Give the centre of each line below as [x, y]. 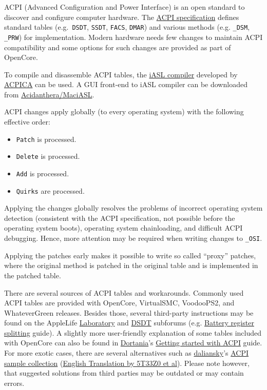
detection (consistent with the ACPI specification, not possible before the [120, 218]
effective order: [27, 122]
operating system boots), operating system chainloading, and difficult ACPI [123, 228]
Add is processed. [43, 173]
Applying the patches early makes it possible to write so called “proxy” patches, [130, 255]
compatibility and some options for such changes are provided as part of [118, 47]
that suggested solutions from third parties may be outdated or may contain [124, 373]
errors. [14, 383]
